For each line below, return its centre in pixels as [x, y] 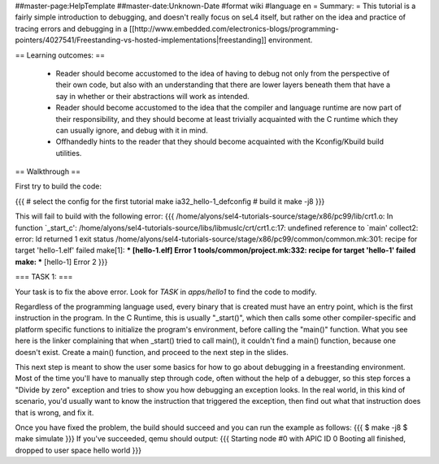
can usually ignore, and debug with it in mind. [132, 130]
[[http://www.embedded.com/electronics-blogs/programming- [234, 28]
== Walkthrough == [48, 171]
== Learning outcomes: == [60, 55]
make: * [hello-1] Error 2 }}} [61, 262]
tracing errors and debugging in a [71, 28]
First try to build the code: [58, 186]
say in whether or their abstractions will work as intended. [152, 96]
